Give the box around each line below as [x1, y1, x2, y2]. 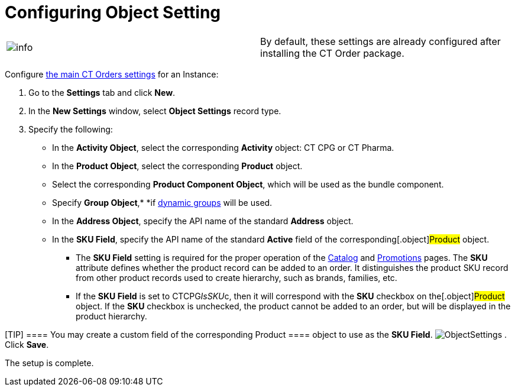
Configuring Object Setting [5, 2, 221, 22]
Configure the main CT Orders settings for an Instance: [5, 69, 219, 79]
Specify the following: [28, 124, 113, 134]
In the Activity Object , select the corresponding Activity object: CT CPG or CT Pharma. [52, 142, 394, 153]
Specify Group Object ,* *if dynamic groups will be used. [52, 197, 273, 208]
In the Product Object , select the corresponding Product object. [52, 160, 303, 171]
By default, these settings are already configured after [260, 35, 501, 47]
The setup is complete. [5, 357, 94, 368]
